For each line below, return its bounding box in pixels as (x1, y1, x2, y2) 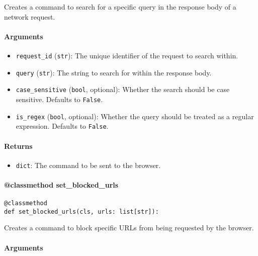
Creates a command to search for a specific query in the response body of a (4, 2, 236, 12)
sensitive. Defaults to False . (16, 94, 103, 104)
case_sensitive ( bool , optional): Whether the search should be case (16, 84, 230, 95)
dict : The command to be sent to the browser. (16, 159, 161, 170)
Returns (4, 140, 33, 151)
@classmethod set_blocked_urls (4, 179, 119, 190)
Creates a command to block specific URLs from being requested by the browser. (4, 222, 254, 233)
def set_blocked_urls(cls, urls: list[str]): (4, 208, 159, 215)
